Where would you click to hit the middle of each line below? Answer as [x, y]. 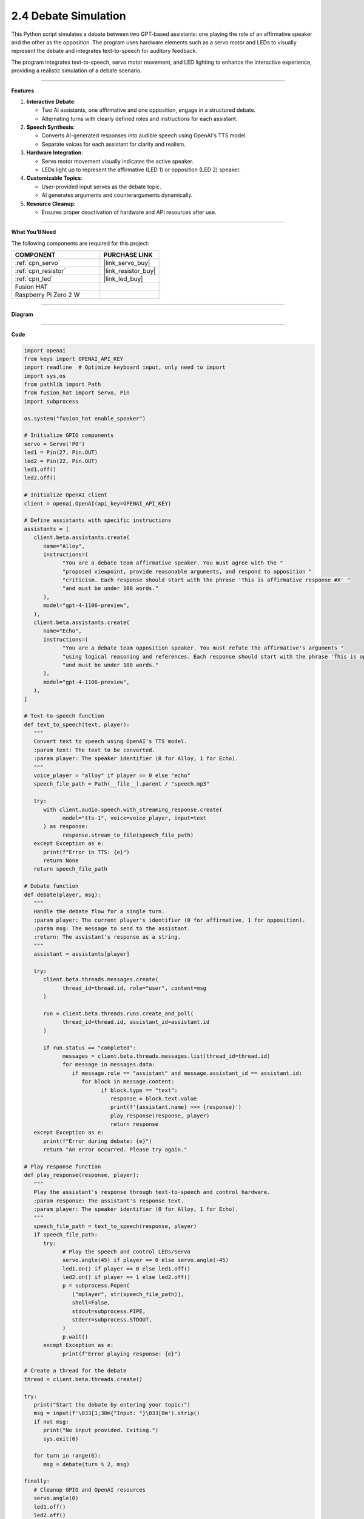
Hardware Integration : [55, 153]
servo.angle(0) [56, 1498]
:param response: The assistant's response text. [109, 1201]
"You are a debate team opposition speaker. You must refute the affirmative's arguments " [203, 648]
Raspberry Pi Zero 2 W [47, 295]
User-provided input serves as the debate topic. [102, 187]
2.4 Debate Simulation [69, 16]
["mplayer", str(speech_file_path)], [128, 1294]
